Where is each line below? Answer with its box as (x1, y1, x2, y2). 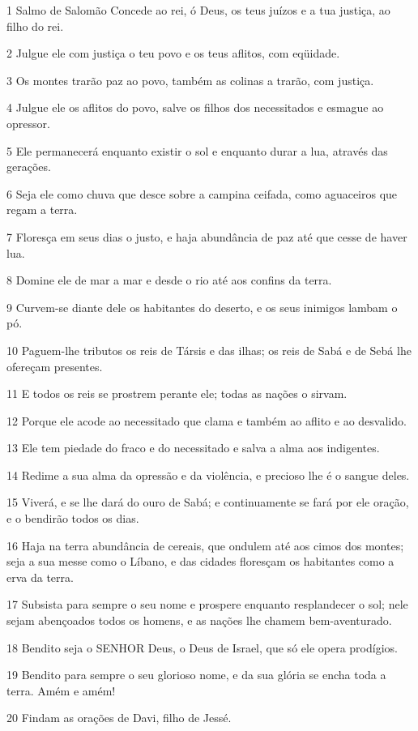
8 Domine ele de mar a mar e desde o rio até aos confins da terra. (6, 271, 332, 289)
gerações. (6, 158, 51, 175)
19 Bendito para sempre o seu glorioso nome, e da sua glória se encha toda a (6, 666, 386, 683)
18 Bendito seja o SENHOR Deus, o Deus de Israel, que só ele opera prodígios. (6, 639, 398, 656)
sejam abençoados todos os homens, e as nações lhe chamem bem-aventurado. (6, 612, 392, 629)
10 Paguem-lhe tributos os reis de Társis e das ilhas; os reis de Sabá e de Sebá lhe (6, 341, 412, 358)
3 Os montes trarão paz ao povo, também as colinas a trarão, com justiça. (6, 71, 374, 88)
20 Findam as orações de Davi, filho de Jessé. (6, 709, 232, 726)
